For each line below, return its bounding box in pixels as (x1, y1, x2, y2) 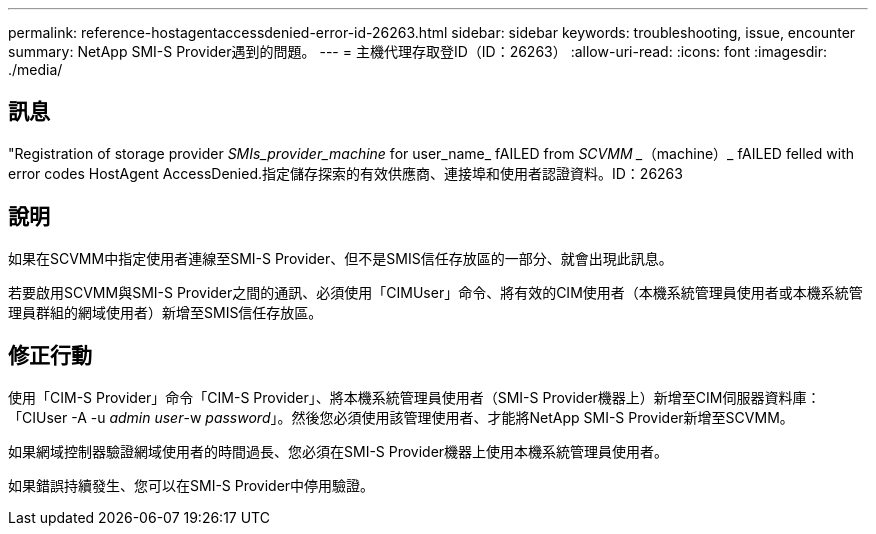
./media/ (8, 61, 63, 78)
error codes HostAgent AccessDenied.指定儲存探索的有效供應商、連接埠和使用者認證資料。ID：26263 (8, 164, 683, 182)
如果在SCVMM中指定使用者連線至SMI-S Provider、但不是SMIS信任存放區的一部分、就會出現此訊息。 (8, 249, 673, 267)
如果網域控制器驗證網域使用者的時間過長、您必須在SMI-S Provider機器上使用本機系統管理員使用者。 (8, 442, 669, 460)
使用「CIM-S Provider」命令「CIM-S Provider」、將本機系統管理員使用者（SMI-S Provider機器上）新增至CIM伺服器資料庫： (8, 388, 821, 406)
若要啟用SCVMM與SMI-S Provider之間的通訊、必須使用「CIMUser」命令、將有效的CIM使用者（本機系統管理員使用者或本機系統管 (8, 283, 863, 301)
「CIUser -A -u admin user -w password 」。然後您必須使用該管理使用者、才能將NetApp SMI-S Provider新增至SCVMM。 (8, 408, 794, 426)
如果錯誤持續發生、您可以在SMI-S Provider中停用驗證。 (8, 476, 375, 494)
